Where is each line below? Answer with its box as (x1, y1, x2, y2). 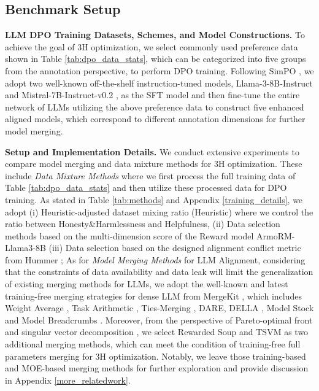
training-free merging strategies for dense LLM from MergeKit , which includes (5, 289, 302, 302)
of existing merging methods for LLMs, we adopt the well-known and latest (5, 277, 288, 290)
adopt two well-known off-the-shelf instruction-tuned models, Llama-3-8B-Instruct (5, 76, 313, 89)
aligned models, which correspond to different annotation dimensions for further (5, 112, 306, 125)
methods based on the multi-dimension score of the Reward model (5, 229, 254, 242)
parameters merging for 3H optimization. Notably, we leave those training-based (5, 349, 306, 362)
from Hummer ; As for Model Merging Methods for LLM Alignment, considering (5, 253, 306, 266)
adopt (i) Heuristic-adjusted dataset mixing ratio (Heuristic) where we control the (5, 205, 313, 218)
